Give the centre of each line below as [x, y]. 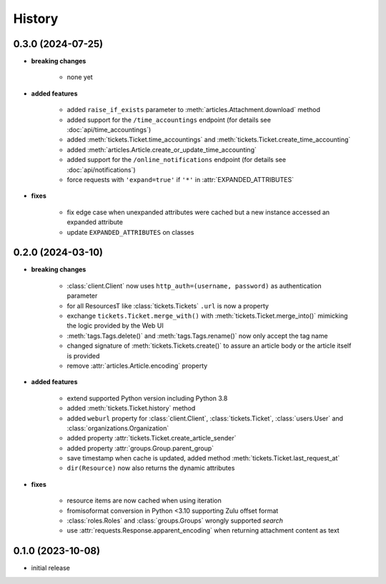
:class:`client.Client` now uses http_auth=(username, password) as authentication [194, 286]
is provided [83, 356]
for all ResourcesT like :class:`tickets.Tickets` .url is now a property [168, 306]
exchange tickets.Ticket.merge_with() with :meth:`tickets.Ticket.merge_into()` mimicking [207, 316]
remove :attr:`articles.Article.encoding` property [137, 366]
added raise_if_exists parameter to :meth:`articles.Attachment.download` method [194, 110]
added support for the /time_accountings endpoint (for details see [169, 120]
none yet [80, 77]
